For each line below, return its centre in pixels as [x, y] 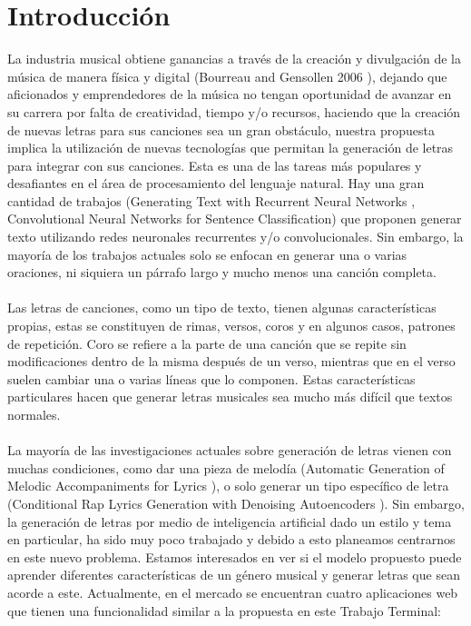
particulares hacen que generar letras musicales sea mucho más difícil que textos [230, 397]
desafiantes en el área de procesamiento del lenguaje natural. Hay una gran [216, 183]
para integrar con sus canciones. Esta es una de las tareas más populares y [215, 165]
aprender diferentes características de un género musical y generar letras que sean [234, 575]
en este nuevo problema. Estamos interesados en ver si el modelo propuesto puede [235, 556]
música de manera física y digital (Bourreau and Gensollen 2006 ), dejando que [227, 76]
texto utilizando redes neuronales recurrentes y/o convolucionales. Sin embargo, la [235, 237]
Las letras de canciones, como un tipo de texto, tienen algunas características [222, 308]
